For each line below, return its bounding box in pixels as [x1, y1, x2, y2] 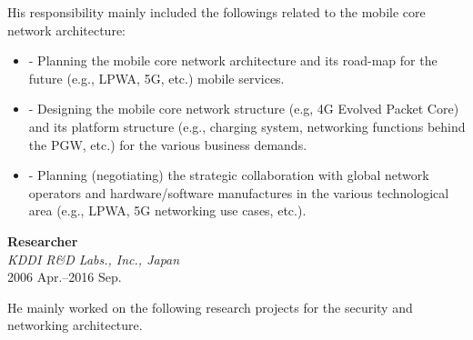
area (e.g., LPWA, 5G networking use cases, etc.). [28, 201, 307, 220]
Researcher [7, 231, 78, 250]
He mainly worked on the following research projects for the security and [7, 297, 413, 316]
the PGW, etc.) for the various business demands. [28, 135, 307, 154]
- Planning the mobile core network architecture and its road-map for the [28, 51, 438, 70]
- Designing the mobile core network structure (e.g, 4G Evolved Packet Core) [28, 99, 459, 118]
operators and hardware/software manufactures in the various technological [28, 183, 449, 202]
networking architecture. [7, 315, 143, 335]
